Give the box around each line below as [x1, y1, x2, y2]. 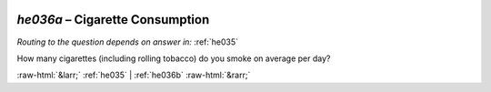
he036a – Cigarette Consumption [16, 12, 210, 27]
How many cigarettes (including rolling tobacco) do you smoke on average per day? [16, 53, 331, 64]
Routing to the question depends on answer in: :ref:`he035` [16, 36, 239, 47]
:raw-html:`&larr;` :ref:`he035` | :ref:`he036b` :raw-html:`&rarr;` [16, 69, 251, 81]
